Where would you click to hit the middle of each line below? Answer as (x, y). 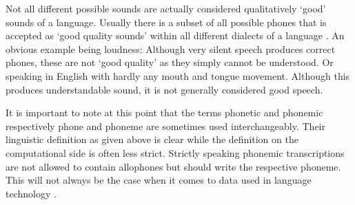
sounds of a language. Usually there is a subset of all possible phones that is (166, 22)
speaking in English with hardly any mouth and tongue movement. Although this (178, 75)
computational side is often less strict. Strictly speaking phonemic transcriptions (175, 152)
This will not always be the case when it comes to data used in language (159, 180)
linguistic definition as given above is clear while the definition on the (152, 139)
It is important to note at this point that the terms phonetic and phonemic (164, 112)
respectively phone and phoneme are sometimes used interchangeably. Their (166, 126)
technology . (31, 193)
